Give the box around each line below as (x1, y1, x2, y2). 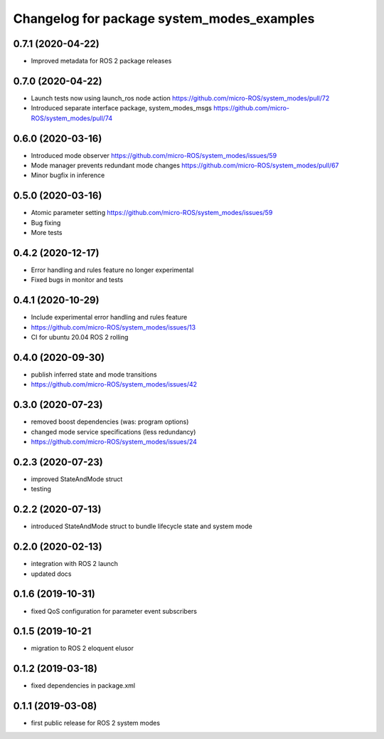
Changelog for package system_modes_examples (13, 11, 315, 26)
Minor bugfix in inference (31, 171, 105, 179)
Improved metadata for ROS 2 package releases (31, 57, 172, 65)
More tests (31, 229, 63, 237)
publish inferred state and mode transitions (31, 370, 157, 379)
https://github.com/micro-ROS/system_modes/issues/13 (31, 323, 196, 331)
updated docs (31, 570, 72, 578)
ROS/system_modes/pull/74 (31, 114, 113, 122)
